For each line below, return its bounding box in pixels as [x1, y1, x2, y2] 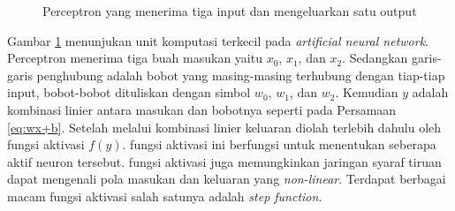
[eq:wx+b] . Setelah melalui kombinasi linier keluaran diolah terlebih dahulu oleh [7, 117, 442, 136]
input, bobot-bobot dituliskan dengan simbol [7, 83, 251, 102]
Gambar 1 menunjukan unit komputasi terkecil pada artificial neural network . [7, 31, 428, 49]
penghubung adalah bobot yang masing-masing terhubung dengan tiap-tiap [36, 65, 445, 84]
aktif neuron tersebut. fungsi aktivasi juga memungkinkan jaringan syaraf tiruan [7, 152, 442, 170]
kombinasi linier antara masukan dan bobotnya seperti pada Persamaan [7, 100, 397, 118]
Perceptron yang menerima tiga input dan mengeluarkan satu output [42, 2, 417, 19]
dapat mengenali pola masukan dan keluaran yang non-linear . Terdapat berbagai [7, 170, 446, 188]
